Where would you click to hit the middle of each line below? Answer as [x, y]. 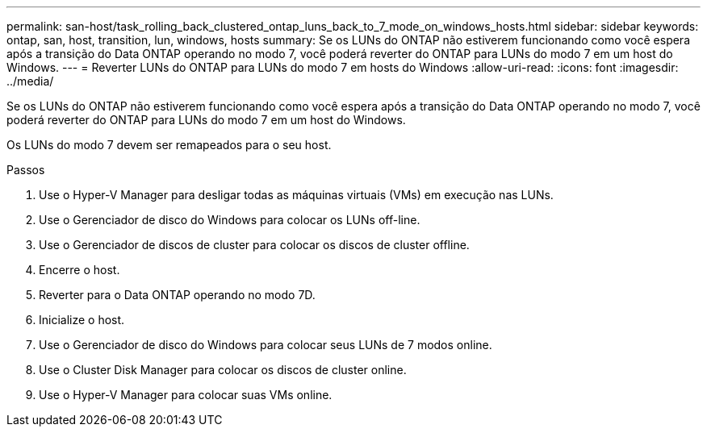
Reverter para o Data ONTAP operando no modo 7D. [177, 295]
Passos [26, 170]
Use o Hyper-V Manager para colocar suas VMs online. [186, 395]
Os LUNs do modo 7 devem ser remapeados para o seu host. [169, 145]
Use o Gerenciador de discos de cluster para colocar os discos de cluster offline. [254, 245]
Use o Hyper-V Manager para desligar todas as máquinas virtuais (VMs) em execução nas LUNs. [296, 195]
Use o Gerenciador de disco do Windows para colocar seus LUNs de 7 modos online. [266, 345]
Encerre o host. [79, 270]
